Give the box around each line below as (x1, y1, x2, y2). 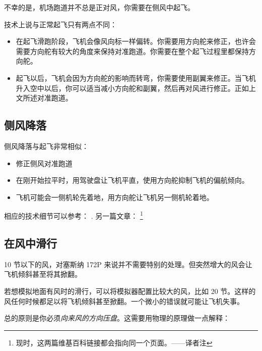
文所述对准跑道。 (16, 92, 73, 103)
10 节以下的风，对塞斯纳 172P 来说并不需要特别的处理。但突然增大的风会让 (4, 259, 252, 269)
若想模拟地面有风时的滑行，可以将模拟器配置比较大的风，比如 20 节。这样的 (4, 285, 256, 296)
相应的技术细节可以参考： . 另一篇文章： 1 (4, 209, 143, 221)
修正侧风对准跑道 (16, 158, 73, 168)
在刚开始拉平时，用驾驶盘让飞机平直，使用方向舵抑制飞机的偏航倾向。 (16, 175, 249, 185)
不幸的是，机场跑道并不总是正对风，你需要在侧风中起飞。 (4, 2, 194, 12)
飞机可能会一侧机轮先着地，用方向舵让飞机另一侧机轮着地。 (16, 191, 214, 202)
